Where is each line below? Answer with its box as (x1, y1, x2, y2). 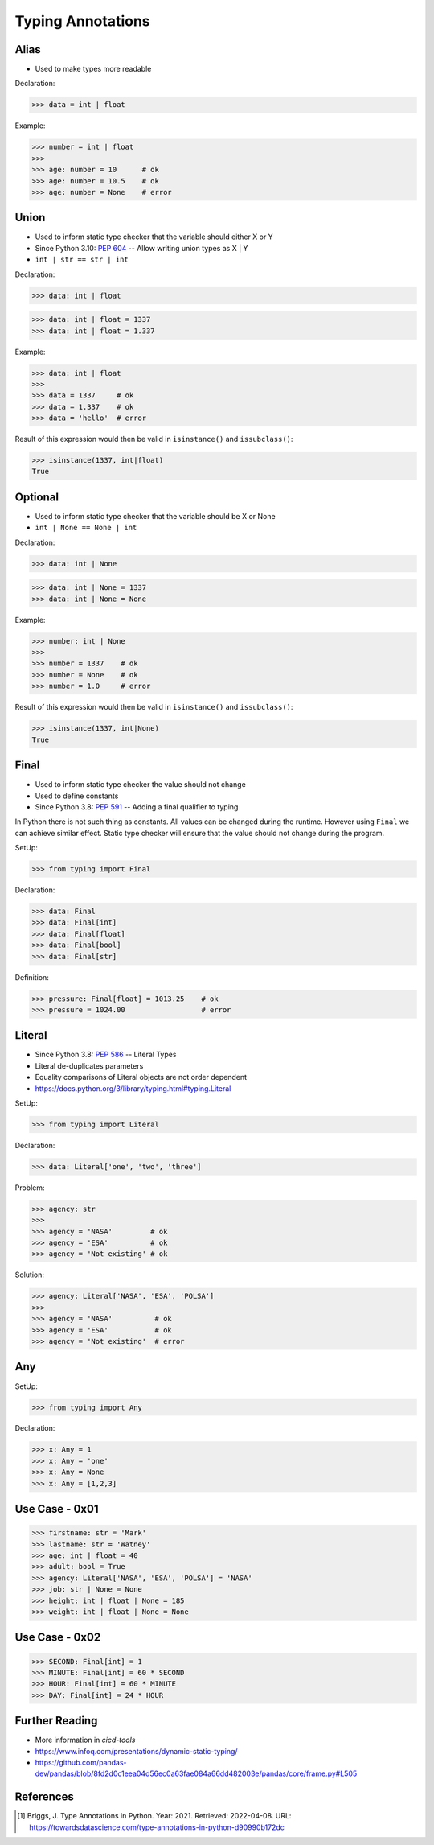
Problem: (14, 1183, 45, 1192)
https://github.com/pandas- (35, 1758, 128, 1768)
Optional (14, 490, 59, 504)
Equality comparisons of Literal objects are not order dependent (35, 1073, 248, 1082)
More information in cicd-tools (35, 1735, 136, 1745)
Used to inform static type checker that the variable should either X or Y (35, 232, 273, 241)
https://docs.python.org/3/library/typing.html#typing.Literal (35, 1083, 231, 1093)
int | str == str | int (35, 255, 129, 265)
